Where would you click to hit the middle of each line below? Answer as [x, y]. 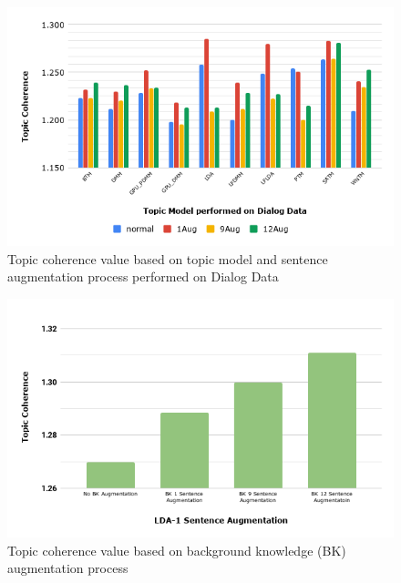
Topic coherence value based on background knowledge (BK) [177, 550]
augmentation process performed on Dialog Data [143, 276]
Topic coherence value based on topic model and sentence [168, 258]
